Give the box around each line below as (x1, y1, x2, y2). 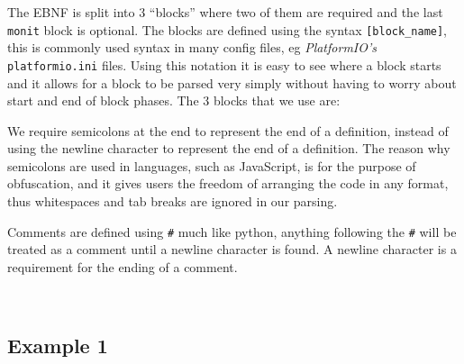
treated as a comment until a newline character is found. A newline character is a (7, 240, 457, 259)
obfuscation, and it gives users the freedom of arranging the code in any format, (7, 174, 449, 193)
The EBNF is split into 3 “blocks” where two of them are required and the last (7, 3, 443, 21)
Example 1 (7, 332, 108, 359)
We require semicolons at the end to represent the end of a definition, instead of (7, 121, 449, 140)
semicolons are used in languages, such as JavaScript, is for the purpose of (7, 156, 416, 175)
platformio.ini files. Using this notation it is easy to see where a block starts (7, 55, 441, 74)
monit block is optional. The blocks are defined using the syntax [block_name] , (7, 20, 448, 39)
